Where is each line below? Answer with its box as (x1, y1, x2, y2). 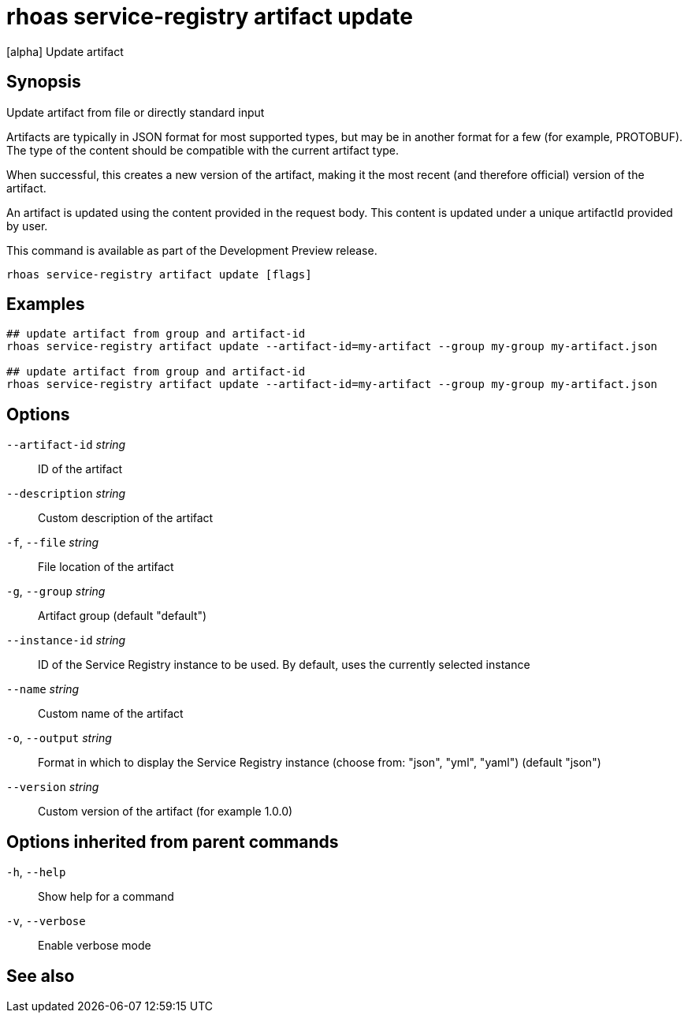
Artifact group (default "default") (38, 609, 207, 623)
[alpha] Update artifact (6, 44, 124, 58)
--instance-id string (6, 633, 126, 648)
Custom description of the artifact (38, 511, 214, 525)
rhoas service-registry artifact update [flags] (6, 267, 312, 281)
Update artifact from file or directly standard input (6, 105, 265, 119)
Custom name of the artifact (38, 707, 184, 721)
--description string (6, 487, 126, 501)
